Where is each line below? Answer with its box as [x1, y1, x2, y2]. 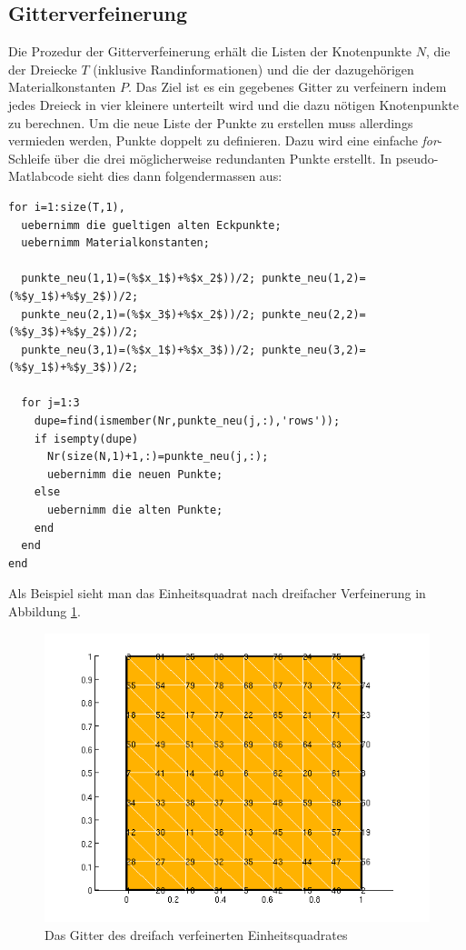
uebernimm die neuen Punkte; [46, 467, 223, 481]
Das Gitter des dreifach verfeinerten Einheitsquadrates [45, 925, 348, 944]
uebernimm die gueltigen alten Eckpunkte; [21, 218, 282, 232]
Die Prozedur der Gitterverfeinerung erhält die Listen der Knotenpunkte [8, 42, 412, 61]
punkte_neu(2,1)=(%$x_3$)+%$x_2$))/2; [21, 307, 256, 321]
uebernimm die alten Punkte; [46, 504, 223, 517]
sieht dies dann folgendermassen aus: [77, 166, 283, 185]
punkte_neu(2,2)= [262, 307, 366, 321]
